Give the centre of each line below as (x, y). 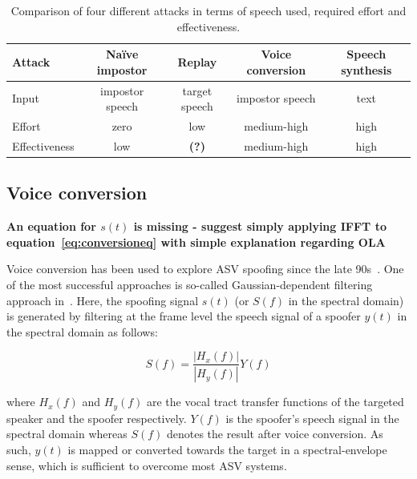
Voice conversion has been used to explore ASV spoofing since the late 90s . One (205, 269)
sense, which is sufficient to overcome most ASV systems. (147, 465)
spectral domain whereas (67, 434)
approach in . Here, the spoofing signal (103, 300)
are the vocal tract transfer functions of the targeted (275, 402)
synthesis (366, 69)
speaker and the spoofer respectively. (97, 418)
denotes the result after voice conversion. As (275, 434)
